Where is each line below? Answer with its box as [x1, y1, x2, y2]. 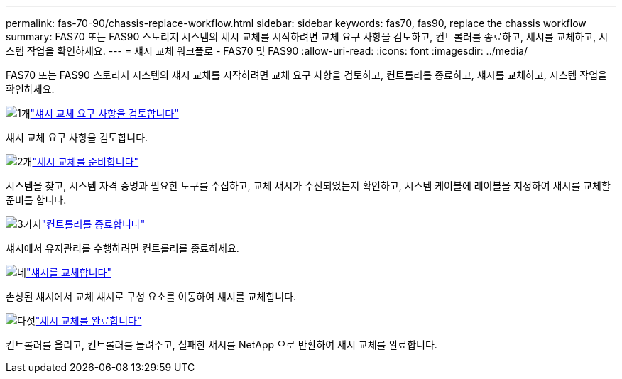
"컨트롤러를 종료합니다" [41, 218, 146, 230]
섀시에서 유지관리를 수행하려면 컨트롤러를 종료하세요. [6, 242, 239, 254]
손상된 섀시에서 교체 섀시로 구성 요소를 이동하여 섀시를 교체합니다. [6, 290, 297, 302]
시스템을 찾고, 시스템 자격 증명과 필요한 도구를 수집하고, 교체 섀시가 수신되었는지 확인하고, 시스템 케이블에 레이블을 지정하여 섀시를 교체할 [6, 180, 611, 192]
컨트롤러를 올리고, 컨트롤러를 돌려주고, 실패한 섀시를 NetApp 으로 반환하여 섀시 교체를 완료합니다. [6, 339, 437, 351]
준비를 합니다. [6, 194, 67, 206]
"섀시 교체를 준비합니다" [32, 155, 139, 167]
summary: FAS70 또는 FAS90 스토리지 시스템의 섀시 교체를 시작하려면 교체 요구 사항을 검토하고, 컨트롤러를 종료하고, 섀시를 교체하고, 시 [6, 31, 609, 43]
